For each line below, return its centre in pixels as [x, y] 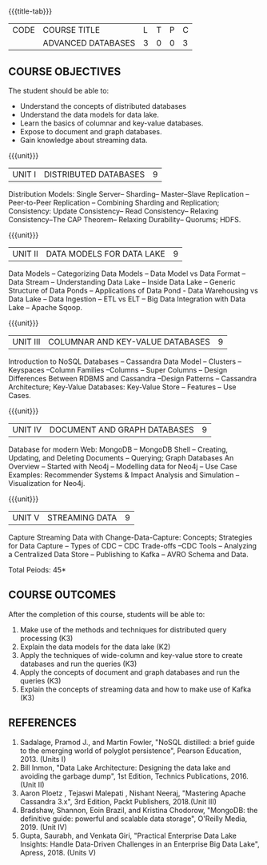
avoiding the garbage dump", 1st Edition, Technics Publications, [124, 776]
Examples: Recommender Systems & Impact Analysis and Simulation [121, 475]
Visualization [29, 483]
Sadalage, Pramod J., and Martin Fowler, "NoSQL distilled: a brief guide [137, 742]
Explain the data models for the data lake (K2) [95, 647]
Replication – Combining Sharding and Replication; [136, 203]
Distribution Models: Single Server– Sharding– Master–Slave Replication [126, 194]
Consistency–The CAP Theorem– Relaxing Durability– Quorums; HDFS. [125, 219]
